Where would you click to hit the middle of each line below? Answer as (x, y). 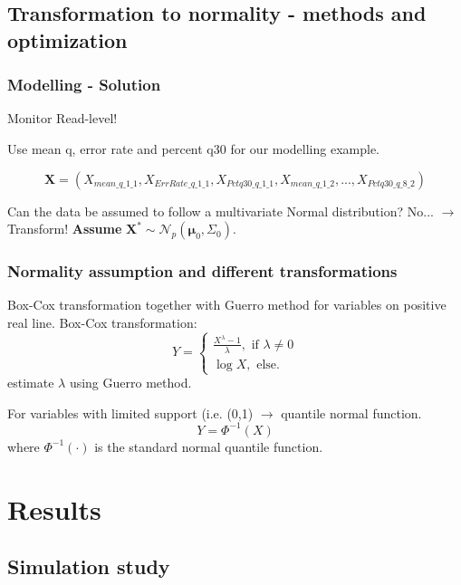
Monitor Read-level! (62, 118)
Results (54, 508)
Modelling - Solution (84, 85)
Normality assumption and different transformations (202, 271)
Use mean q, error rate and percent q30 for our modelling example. (194, 148)
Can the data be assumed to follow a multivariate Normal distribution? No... (221, 211)
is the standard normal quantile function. (209, 446)
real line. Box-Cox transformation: (102, 322)
